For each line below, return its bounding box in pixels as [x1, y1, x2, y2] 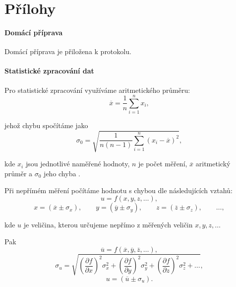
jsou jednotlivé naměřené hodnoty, [25, 158, 130, 169]
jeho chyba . [44, 168, 81, 179]
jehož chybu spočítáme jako [4, 120, 88, 131]
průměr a [4, 168, 33, 179]
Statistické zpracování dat [4, 66, 94, 76]
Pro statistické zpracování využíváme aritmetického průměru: [4, 84, 190, 95]
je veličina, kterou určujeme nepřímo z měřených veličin [23, 219, 193, 230]
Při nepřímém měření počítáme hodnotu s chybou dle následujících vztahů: [4, 185, 233, 195]
